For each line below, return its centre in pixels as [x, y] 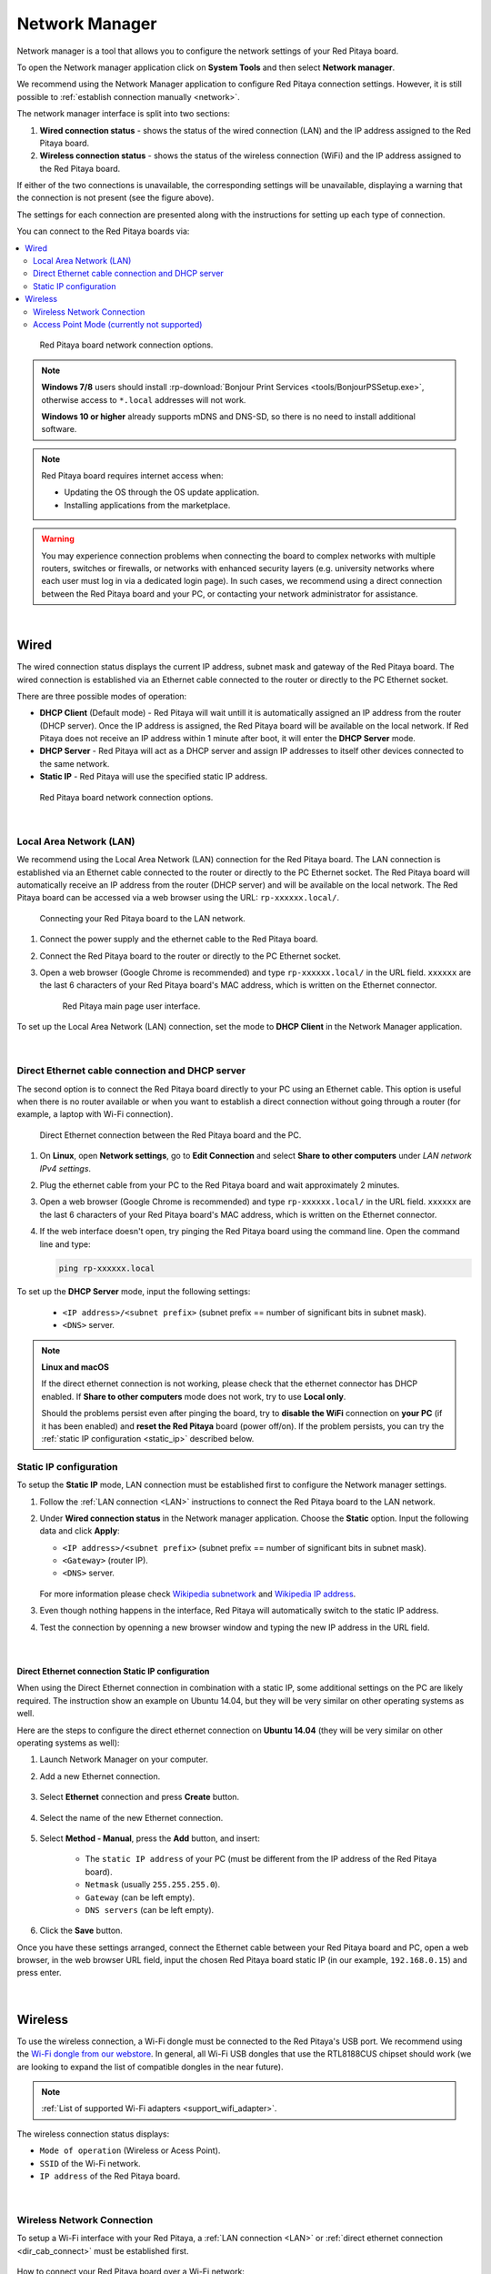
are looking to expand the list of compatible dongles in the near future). [150, 2067]
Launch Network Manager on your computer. [124, 1759]
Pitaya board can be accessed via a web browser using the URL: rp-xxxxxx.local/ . [178, 898]
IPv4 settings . [65, 1168]
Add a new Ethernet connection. [100, 1776]
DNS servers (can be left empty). [150, 1909]
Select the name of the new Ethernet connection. [131, 1817]
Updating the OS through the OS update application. [162, 492]
